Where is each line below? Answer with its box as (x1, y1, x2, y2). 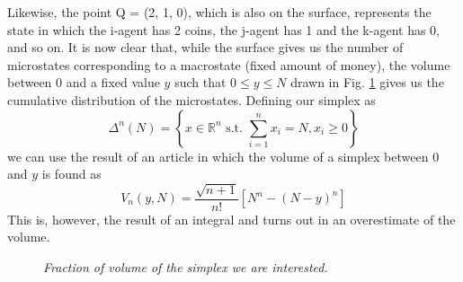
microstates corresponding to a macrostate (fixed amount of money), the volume (7, 55, 450, 74)
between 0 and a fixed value (7, 73, 160, 92)
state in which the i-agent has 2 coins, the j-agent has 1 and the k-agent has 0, (7, 20, 440, 39)
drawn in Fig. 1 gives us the (290, 73, 444, 92)
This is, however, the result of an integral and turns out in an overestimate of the (7, 209, 456, 228)
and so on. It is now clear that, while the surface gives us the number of (7, 38, 404, 57)
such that (174, 73, 227, 92)
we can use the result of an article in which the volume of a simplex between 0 (7, 146, 440, 165)
